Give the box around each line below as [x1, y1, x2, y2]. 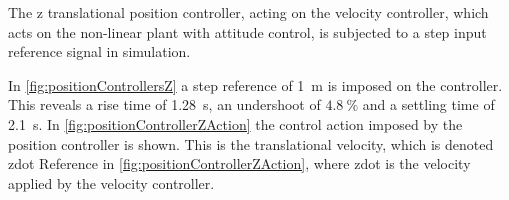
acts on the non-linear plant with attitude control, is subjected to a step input [8, 21, 487, 42]
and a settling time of [362, 94, 495, 115]
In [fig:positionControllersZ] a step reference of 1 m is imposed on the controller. [8, 74, 503, 95]
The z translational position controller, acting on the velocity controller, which [8, 2, 489, 22]
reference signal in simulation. [8, 41, 191, 62]
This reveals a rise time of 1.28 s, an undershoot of [8, 94, 321, 115]
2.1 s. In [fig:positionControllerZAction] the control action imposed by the [8, 113, 463, 134]
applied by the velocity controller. [8, 172, 215, 193]
